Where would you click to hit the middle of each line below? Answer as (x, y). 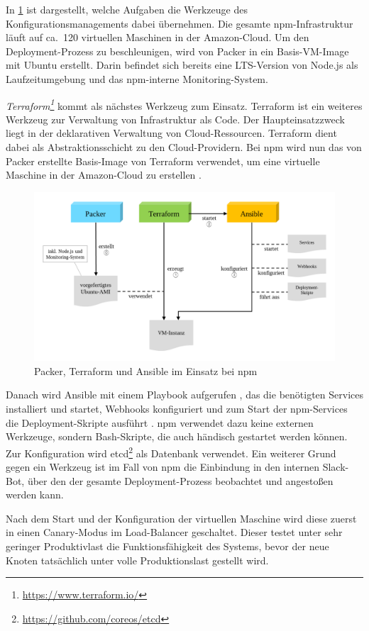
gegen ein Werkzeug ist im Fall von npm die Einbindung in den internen (163, 467)
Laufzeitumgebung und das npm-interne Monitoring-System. (137, 78)
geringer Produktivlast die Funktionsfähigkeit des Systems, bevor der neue (167, 546)
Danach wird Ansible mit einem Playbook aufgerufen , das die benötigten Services (184, 395)
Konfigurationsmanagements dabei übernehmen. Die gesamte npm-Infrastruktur (180, 23)
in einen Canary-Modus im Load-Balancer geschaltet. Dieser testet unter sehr (174, 532)
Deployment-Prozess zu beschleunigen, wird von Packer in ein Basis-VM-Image (177, 51)
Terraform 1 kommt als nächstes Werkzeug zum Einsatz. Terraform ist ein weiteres (184, 104)
